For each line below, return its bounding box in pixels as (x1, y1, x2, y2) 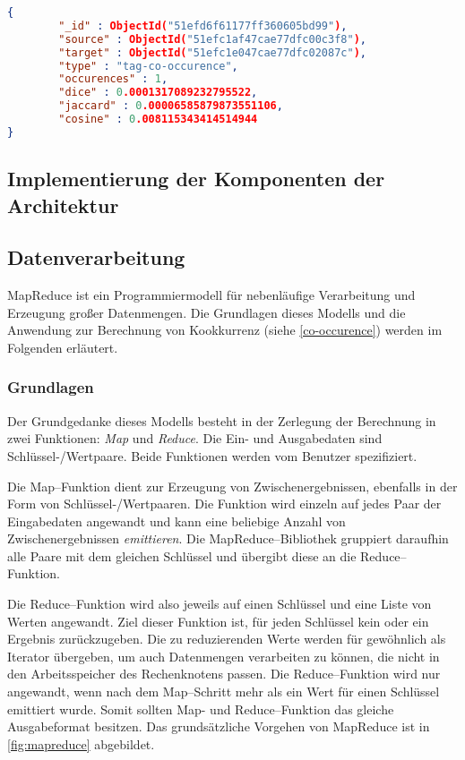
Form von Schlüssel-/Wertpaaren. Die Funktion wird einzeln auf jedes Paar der (7, 494, 442, 513)
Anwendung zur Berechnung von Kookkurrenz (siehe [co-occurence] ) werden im (7, 320, 443, 339)
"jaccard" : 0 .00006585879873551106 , (58, 99, 283, 113)
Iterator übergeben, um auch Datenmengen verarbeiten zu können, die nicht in (7, 646, 440, 665)
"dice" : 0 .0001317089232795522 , (58, 86, 258, 99)
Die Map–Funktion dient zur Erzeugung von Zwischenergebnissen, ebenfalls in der (7, 476, 458, 495)
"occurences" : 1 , (58, 73, 168, 86)
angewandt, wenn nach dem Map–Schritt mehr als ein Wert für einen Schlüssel (7, 682, 440, 701)
